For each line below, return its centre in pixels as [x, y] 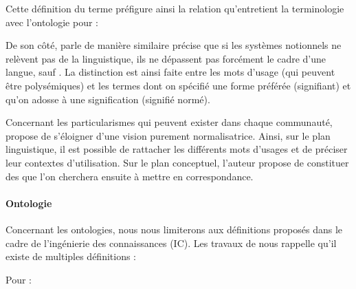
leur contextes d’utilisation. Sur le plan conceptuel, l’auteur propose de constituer [177, 162]
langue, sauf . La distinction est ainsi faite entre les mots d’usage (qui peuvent [170, 72]
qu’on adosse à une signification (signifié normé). [108, 99]
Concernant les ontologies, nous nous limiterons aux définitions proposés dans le [174, 229]
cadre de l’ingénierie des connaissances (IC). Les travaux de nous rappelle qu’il [171, 243]
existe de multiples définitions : [71, 256]
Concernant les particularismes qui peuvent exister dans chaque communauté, [169, 122]
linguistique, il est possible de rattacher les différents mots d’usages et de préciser [177, 149]
